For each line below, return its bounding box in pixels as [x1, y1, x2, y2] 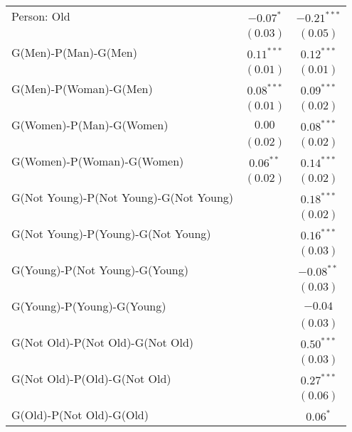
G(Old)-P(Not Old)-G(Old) [11, 406, 149, 423]
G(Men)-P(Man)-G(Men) [11, 44, 137, 60]
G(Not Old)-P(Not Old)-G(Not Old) [11, 334, 194, 350]
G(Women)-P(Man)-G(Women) [11, 117, 169, 133]
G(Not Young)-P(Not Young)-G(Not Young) [11, 189, 234, 205]
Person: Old [11, 8, 70, 24]
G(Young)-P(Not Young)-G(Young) [11, 261, 188, 278]
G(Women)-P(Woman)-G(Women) [11, 153, 184, 169]
